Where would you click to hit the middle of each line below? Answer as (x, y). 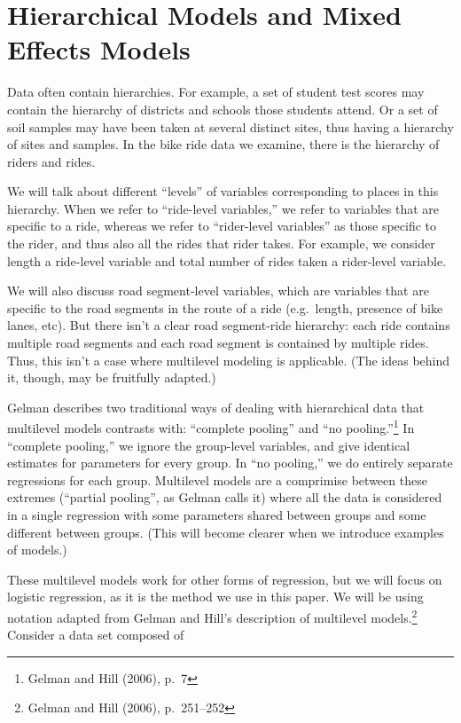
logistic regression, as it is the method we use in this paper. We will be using (215, 597)
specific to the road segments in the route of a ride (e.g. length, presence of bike (225, 307)
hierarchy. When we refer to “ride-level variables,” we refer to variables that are (223, 208)
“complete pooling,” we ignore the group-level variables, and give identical (209, 445)
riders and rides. (51, 161)
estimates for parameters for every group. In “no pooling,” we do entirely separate (230, 463)
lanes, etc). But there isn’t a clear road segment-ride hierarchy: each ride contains (229, 325)
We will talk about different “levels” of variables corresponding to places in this (223, 191)
